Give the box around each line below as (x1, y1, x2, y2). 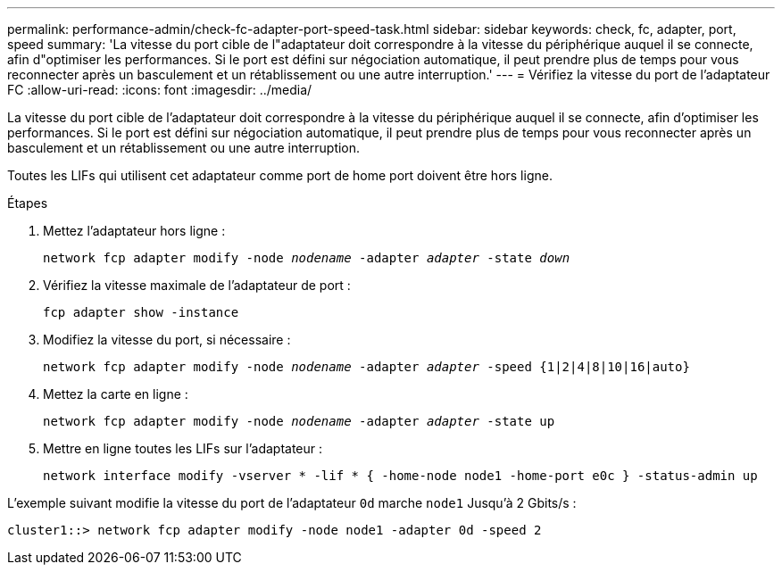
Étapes (7, 195, 48, 211)
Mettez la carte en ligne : (43, 386, 188, 402)
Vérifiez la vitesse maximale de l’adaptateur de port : (43, 278, 351, 293)
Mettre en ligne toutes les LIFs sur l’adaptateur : (43, 441, 323, 456)
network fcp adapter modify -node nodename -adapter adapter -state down (43, 251, 570, 265)
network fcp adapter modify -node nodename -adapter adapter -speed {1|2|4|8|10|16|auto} (43, 360, 690, 374)
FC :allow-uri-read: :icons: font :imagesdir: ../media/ (7, 82, 312, 97)
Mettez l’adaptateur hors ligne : (43, 223, 226, 238)
